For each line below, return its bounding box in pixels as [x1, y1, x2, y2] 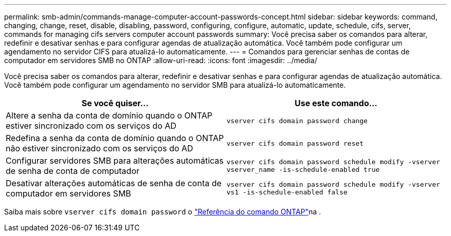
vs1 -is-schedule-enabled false [227, 188, 348, 196]
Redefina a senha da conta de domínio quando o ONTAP [6, 133, 224, 143]
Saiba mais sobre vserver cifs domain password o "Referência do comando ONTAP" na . [4, 207, 321, 216]
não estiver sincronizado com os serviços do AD [6, 143, 194, 153]
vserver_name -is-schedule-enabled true [227, 166, 380, 173]
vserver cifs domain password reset [227, 139, 364, 147]
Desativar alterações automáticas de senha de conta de [6, 178, 222, 188]
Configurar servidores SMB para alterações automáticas [6, 155, 224, 166]
